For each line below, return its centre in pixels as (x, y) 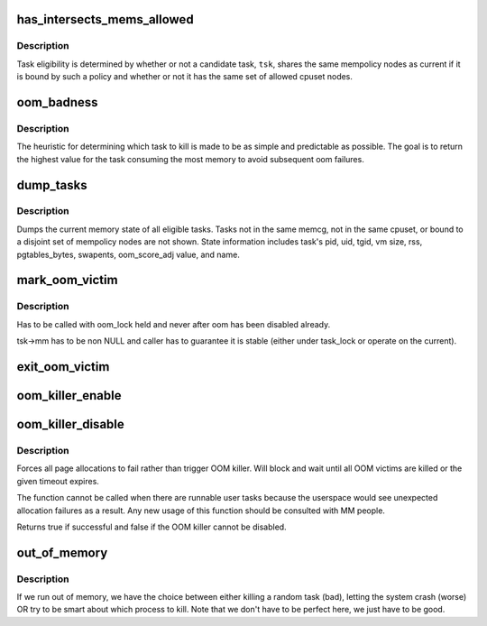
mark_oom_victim (67, 280)
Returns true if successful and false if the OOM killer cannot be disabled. (152, 527)
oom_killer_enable (69, 396)
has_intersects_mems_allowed (105, 19)
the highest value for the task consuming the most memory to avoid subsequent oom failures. (190, 159)
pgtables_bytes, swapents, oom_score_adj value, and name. (129, 254)
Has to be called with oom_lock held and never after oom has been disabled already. (174, 324)
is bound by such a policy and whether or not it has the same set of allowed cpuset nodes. (185, 77)
